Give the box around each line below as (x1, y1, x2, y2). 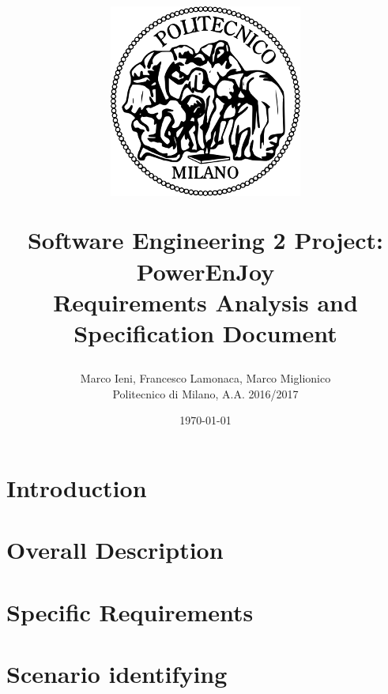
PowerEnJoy (136, 255, 275, 287)
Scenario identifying (6, 658, 228, 690)
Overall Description (6, 534, 224, 566)
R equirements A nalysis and (53, 285, 358, 318)
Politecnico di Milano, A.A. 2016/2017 (112, 385, 299, 402)
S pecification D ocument (73, 316, 337, 349)
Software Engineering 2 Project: (27, 224, 384, 256)
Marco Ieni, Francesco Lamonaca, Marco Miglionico (80, 370, 331, 387)
